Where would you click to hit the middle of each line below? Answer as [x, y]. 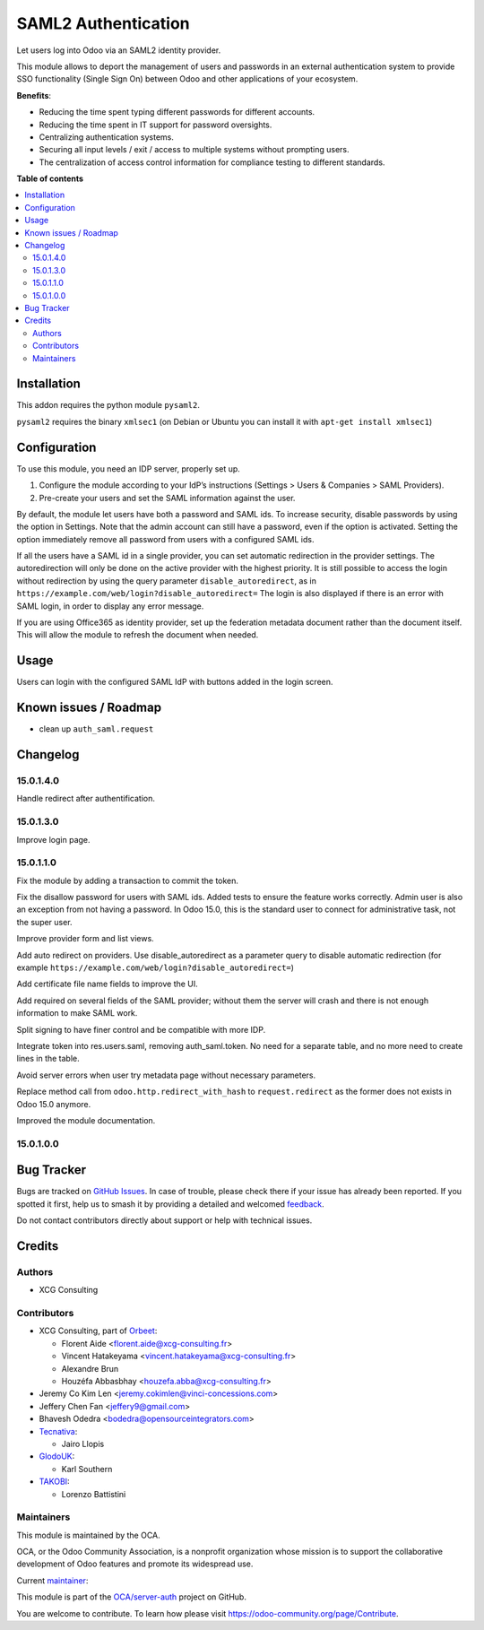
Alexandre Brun [90, 1368]
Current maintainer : [52, 1580]
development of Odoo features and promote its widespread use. [135, 1564]
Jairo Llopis [83, 1444]
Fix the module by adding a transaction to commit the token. [128, 880]
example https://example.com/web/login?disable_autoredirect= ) [156, 967]
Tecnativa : [58, 1431]
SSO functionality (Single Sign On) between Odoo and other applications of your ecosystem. [187, 79]
